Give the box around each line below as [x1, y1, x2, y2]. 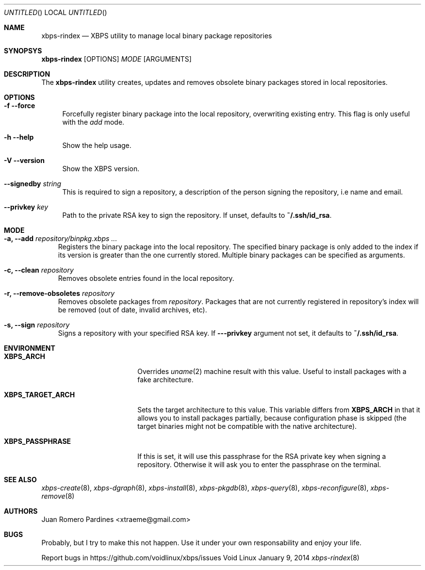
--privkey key [4, 203, 49, 211]
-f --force [4, 101, 35, 110]
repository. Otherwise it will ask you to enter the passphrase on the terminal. [137, 460, 381, 469]
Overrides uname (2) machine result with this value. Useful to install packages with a [137, 367, 407, 375]
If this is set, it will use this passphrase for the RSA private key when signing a [137, 452, 386, 460]
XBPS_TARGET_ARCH [4, 391, 75, 399]
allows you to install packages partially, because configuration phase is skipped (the [137, 414, 407, 422]
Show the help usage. [62, 141, 131, 149]
